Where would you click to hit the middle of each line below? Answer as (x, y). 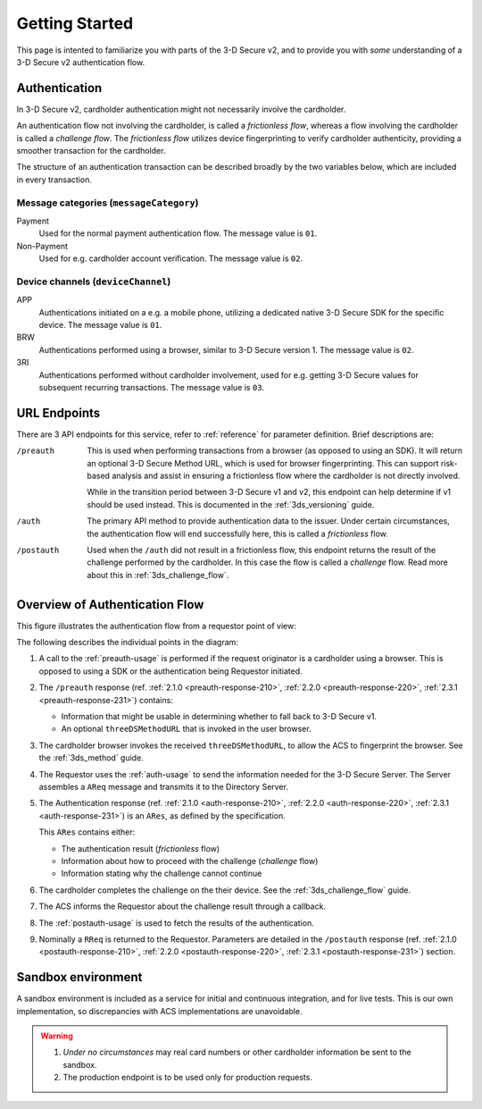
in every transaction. (54, 180)
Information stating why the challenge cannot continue (162, 874)
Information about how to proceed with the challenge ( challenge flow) (190, 861)
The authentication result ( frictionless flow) (141, 848)
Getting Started (75, 23)
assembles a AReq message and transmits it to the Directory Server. (164, 787)
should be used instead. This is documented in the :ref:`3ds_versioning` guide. (231, 504)
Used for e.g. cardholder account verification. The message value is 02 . (171, 258)
